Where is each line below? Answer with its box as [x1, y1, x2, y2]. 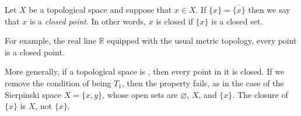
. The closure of [232, 88, 288, 100]
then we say [248, 3, 290, 15]
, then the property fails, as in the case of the [121, 76, 284, 89]
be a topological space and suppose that [29, 3, 172, 15]
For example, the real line [5, 34, 96, 47]
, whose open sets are [102, 88, 178, 100]
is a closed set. [211, 15, 263, 27]
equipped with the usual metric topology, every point [107, 34, 297, 47]
